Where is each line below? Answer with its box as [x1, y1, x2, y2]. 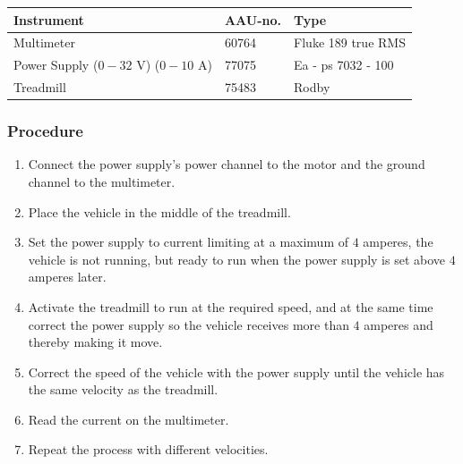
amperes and [364, 315, 433, 333]
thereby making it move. [28, 333, 163, 351]
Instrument [13, 10, 84, 29]
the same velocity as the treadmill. [28, 380, 219, 399]
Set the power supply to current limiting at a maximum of [28, 232, 348, 251]
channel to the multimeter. [28, 172, 176, 190]
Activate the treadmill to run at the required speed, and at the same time [28, 297, 433, 316]
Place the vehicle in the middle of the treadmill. [28, 202, 291, 221]
